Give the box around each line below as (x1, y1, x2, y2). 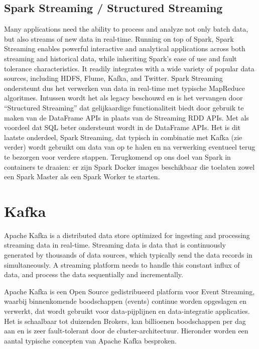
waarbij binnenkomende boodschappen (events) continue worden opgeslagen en (4, 296, 246, 306)
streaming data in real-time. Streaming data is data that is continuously (4, 240, 226, 250)
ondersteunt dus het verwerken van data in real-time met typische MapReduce (4, 82, 245, 93)
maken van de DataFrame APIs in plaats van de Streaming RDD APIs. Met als (4, 112, 249, 123)
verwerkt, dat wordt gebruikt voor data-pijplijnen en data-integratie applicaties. (4, 305, 250, 316)
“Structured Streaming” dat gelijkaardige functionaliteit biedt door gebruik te (4, 102, 244, 112)
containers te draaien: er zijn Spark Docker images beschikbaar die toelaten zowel (4, 161, 255, 172)
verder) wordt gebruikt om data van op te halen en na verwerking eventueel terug (4, 142, 255, 152)
